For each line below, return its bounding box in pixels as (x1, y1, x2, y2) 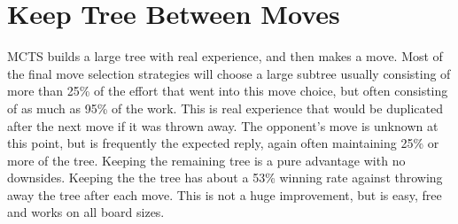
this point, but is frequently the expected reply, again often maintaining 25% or (7, 134, 439, 152)
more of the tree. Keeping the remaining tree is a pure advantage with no (7, 151, 406, 169)
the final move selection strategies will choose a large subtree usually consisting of (7, 64, 451, 82)
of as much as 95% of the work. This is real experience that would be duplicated (7, 98, 443, 117)
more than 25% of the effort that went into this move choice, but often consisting (7, 81, 448, 100)
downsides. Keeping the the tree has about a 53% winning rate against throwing (7, 168, 443, 187)
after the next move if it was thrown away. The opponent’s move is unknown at (7, 116, 439, 135)
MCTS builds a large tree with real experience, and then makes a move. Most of (7, 47, 443, 66)
